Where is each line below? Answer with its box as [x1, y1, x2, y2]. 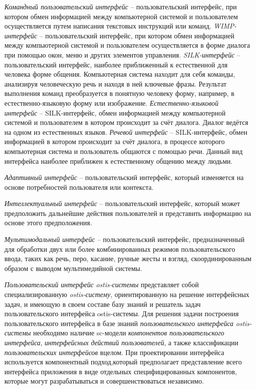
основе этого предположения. [4, 217, 92, 228]
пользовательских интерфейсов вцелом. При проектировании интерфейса [4, 347, 225, 357]
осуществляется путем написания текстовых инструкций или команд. [4, 21, 212, 31]
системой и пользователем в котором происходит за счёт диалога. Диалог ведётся [4, 117, 249, 127]
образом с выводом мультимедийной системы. [4, 263, 142, 273]
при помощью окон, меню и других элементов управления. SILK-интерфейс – [4, 49, 241, 60]
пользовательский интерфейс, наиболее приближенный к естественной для [4, 59, 228, 69]
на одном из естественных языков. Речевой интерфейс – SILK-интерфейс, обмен [4, 126, 248, 137]
